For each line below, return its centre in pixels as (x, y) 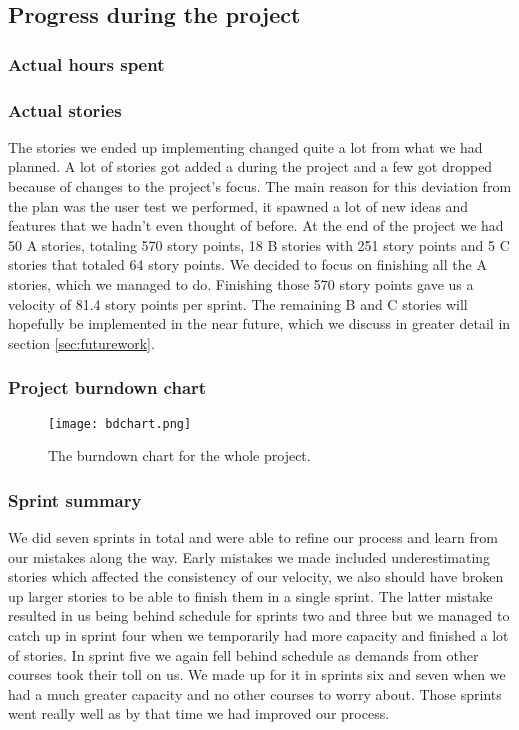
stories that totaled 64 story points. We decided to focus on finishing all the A (247, 264)
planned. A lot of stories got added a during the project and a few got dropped (250, 166)
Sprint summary (75, 499)
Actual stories (65, 109)
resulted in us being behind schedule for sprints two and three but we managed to (259, 615)
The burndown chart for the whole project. (179, 455)
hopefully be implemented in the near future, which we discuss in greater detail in (259, 323)
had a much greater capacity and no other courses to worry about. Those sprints (255, 693)
